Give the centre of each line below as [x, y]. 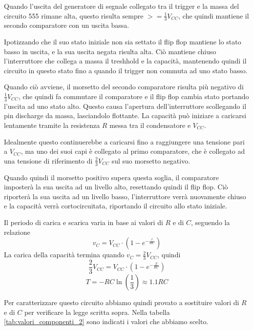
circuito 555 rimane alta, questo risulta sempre [74, 15]
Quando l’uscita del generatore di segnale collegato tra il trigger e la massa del [122, 6]
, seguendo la [211, 222]
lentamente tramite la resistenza [52, 125]
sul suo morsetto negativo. [151, 160]
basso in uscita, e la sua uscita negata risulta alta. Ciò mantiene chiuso [110, 51]
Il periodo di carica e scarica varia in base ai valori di [84, 222]
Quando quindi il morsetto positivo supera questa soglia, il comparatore [112, 177]
